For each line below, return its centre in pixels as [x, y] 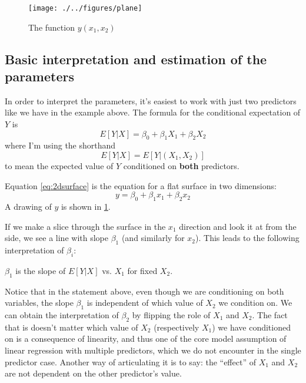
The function [51, 27]
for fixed [142, 270]
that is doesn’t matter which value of [71, 327]
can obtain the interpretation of [62, 314]
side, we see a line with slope [56, 238]
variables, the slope [39, 303]
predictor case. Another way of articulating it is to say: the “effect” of [130, 361]
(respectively [177, 327]
